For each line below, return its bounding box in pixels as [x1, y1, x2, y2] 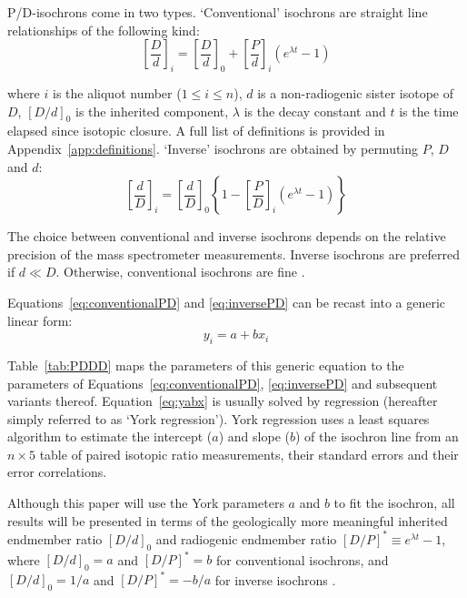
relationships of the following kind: [7, 20, 200, 39]
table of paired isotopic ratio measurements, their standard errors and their [39, 444, 459, 463]
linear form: [7, 310, 73, 329]
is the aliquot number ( [52, 83, 182, 102]
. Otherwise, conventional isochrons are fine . [55, 262, 305, 281]
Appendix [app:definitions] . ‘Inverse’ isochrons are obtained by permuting [7, 138, 419, 157]
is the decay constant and [243, 101, 386, 120]
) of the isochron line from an [294, 427, 459, 446]
